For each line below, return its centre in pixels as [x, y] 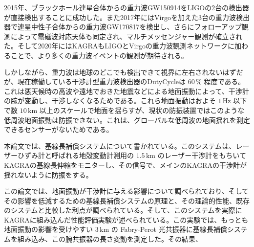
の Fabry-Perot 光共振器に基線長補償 [169, 229]
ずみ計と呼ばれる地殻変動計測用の [79, 155]
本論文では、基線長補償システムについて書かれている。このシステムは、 [120, 146]
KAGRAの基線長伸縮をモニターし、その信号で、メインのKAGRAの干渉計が [126, 165]
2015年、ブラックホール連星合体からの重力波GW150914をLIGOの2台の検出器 [127, 7]
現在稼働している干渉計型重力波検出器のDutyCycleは [102, 81]
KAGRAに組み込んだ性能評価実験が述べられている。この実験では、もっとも [126, 219]
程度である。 [224, 81]
